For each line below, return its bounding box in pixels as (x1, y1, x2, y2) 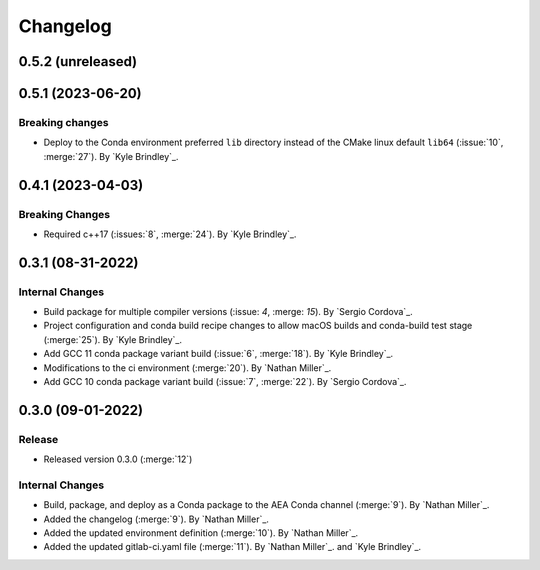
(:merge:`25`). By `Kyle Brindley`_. (43, 333, 182, 345)
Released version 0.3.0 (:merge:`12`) (43, 453, 193, 465)
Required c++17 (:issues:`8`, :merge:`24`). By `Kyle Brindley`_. (43, 228, 297, 240)
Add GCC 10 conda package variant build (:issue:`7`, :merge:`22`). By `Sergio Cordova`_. (43, 375, 407, 387)
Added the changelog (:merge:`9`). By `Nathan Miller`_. (43, 513, 270, 525)
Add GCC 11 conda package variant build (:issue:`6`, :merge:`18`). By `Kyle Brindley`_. (43, 348, 394, 360)
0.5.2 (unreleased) (18, 53, 138, 70)
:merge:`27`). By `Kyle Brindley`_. (43, 150, 179, 162)
